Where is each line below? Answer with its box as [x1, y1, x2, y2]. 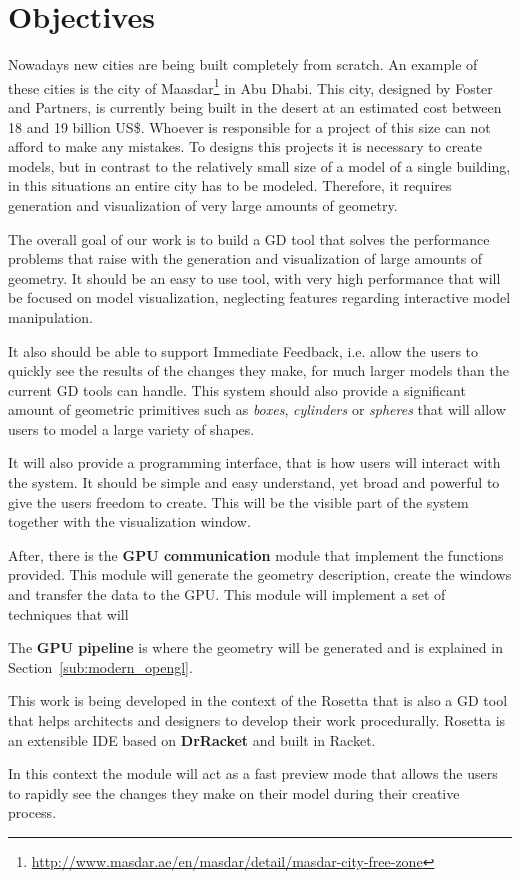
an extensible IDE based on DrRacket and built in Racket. [8, 729, 376, 750]
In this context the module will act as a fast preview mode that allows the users [8, 763, 498, 784]
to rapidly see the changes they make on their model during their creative [8, 782, 460, 803]
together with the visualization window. [8, 511, 251, 532]
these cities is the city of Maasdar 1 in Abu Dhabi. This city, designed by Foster [8, 74, 493, 98]
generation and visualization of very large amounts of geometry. [8, 194, 398, 215]
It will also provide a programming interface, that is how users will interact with [8, 452, 501, 473]
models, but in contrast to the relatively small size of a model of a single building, [8, 155, 511, 176]
